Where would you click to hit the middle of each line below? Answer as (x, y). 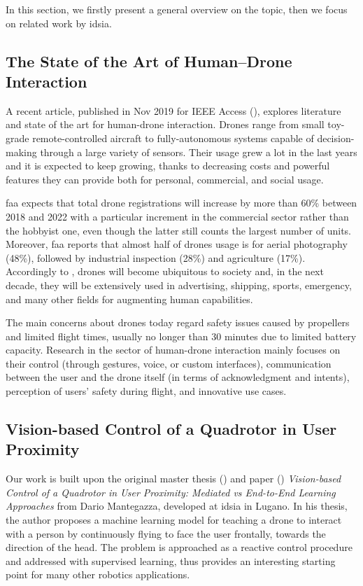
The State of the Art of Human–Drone (149, 61)
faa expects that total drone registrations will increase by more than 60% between (181, 203)
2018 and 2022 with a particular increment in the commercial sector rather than (177, 216)
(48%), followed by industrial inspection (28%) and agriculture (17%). (156, 257)
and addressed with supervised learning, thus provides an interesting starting (171, 560)
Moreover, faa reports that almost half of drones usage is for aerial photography (177, 244)
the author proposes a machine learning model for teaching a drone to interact (174, 520)
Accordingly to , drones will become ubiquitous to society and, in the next (165, 271)
